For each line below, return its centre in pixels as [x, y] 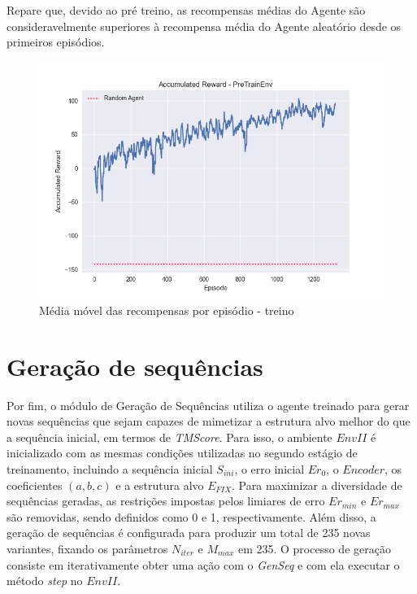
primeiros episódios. [56, 42]
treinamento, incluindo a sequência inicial [110, 468]
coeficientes [35, 485]
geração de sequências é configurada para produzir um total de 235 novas [189, 533]
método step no [45, 581]
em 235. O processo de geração [314, 548]
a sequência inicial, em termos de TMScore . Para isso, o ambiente [169, 437]
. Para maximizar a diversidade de [317, 485]
